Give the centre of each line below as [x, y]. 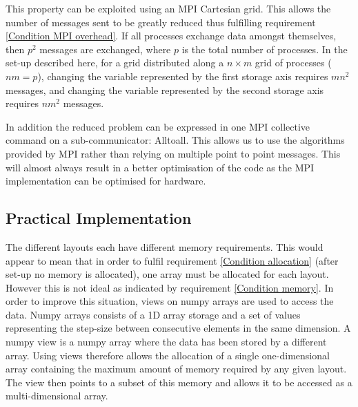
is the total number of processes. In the [265, 49]
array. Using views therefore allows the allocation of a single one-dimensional [168, 355]
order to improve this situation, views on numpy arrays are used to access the [170, 301]
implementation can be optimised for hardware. [106, 181]
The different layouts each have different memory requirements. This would [165, 246]
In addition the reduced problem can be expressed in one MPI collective [158, 126]
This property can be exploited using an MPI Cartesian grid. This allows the [168, 8]
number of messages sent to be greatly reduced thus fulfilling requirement [161, 22]
